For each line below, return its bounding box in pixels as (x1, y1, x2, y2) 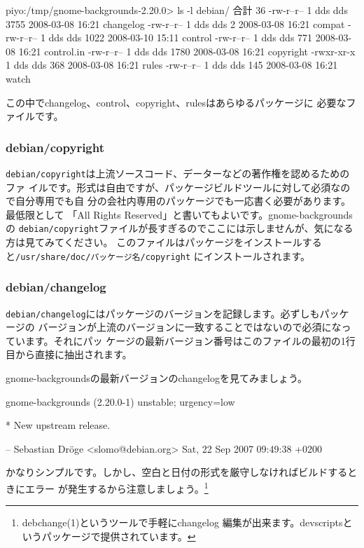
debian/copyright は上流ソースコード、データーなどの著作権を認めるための (6, 165, 350, 180)
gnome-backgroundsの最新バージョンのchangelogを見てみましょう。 (6, 370, 308, 385)
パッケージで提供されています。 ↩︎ (41, 528, 196, 543)
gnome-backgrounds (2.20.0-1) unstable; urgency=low (6, 394, 235, 409)
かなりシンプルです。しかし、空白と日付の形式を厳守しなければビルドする (6, 465, 348, 479)
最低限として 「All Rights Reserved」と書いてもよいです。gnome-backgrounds (6, 207, 353, 221)
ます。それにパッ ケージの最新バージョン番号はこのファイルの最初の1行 (24, 333, 356, 348)
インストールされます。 (203, 248, 311, 263)
